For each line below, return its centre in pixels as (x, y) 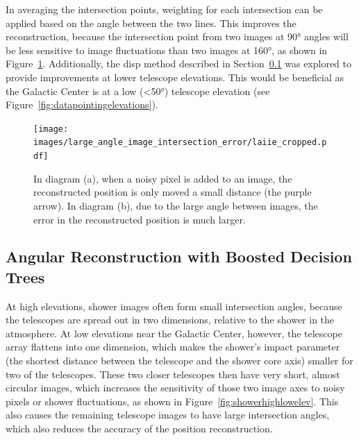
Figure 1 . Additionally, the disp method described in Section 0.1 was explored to (179, 64)
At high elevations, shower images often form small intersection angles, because (174, 306)
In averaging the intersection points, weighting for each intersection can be (164, 9)
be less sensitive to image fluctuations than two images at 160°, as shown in (167, 50)
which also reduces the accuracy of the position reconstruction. (139, 429)
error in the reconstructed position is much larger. (140, 219)
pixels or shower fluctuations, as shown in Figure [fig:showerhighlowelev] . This (172, 401)
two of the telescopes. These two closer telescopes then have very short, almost (173, 374)
